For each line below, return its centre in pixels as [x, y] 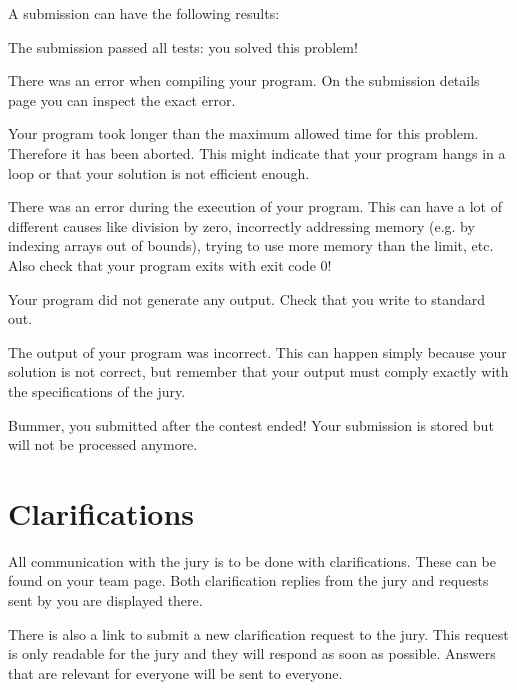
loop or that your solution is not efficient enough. [159, 172]
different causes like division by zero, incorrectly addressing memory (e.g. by [241, 225]
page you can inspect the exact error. [122, 99]
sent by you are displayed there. [105, 600]
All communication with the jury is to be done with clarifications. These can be [252, 560]
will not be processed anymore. [103, 444]
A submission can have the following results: [144, 13]
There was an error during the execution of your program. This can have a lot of [255, 206]
